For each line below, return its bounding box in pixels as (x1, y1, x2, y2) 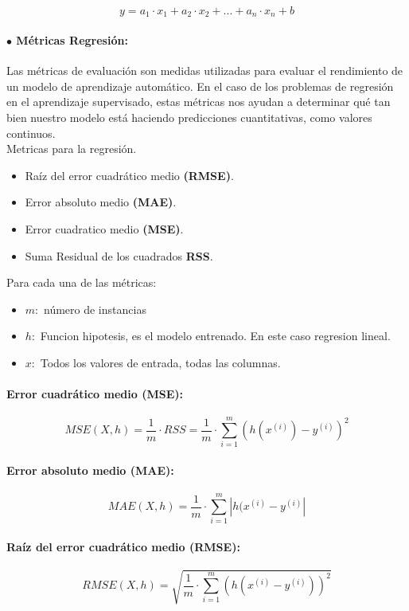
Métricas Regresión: (16, 32, 128, 49)
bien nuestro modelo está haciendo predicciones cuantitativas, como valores (6, 109, 372, 126)
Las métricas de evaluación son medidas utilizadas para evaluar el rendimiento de (6, 62, 403, 79)
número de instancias (43, 300, 146, 317)
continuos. (6, 124, 56, 141)
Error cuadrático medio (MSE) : (6, 386, 183, 402)
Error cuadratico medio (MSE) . (25, 221, 184, 237)
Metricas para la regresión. (6, 140, 137, 157)
